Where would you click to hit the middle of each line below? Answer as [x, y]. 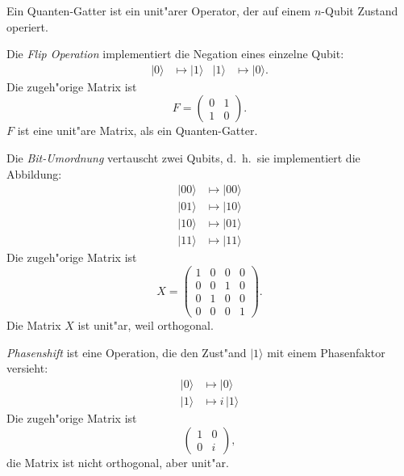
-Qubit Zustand [360, 11]
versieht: [27, 368]
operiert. [27, 26]
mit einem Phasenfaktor [326, 352]
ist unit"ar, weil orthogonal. [146, 325]
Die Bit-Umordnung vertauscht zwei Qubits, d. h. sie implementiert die [183, 158]
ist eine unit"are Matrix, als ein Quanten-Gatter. [137, 131]
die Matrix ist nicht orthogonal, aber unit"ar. [118, 462]
